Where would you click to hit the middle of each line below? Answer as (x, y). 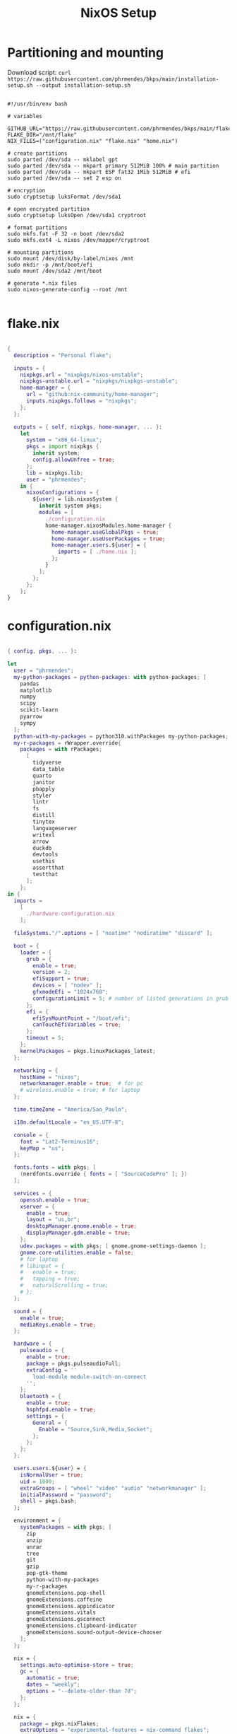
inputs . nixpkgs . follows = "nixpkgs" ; (81, 401)
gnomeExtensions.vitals (61, 1613)
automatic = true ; (53, 1678)
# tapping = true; (50, 1279)
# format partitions (38, 228)
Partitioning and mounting (86, 53)
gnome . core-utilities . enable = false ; (77, 1252)
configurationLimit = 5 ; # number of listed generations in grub (131, 999)
